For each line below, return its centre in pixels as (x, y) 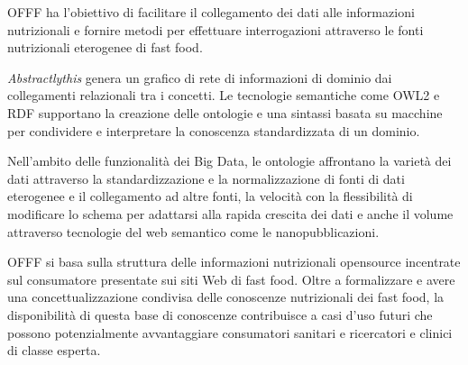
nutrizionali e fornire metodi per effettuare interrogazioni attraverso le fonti (216, 29)
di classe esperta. (54, 350)
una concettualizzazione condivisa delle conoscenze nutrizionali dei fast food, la (226, 297)
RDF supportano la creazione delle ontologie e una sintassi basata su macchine (225, 112)
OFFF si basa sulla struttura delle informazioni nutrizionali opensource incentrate (234, 262)
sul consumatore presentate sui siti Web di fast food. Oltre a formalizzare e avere (231, 279)
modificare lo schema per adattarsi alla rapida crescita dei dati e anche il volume (230, 213)
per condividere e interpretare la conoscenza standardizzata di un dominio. (214, 130)
